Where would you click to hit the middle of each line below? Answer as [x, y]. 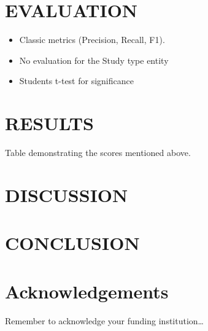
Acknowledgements [87, 291]
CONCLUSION [72, 243]
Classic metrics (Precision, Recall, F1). [92, 40]
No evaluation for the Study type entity [94, 60]
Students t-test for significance [76, 81]
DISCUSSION [67, 194]
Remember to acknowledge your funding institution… [104, 320]
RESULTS [49, 123]
